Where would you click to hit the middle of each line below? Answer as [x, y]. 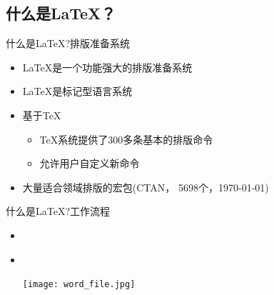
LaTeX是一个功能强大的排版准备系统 [107, 67]
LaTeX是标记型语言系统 [77, 91]
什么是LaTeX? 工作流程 [58, 211]
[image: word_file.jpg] [79, 285]
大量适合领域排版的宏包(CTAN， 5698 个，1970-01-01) [146, 187]
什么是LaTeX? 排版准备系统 [68, 43]
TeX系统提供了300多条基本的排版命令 [126, 139]
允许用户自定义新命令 [90, 163]
